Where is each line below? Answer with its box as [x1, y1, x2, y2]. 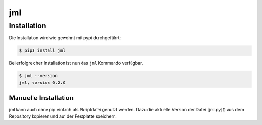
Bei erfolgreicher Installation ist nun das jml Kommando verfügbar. [9, 60, 143, 66]
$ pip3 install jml [19, 48, 65, 53]
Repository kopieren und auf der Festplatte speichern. [9, 113, 117, 119]
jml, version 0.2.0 [19, 80, 65, 85]
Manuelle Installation [9, 94, 74, 102]
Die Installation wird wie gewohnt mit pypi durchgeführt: [9, 35, 121, 41]
